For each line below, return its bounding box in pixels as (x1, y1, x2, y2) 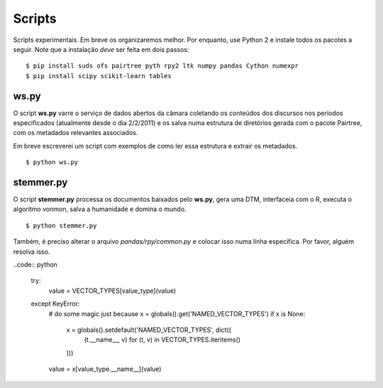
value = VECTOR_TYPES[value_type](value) (48, 286, 177, 295)
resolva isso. (13, 247, 50, 256)
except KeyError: (30, 299, 80, 308)
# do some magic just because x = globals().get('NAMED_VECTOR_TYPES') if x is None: (48, 309, 306, 318)
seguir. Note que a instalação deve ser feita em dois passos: (13, 45, 189, 53)
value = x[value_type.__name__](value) (48, 365, 162, 373)
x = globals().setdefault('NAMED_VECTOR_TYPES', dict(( (66, 325, 232, 334)
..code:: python (13, 260, 58, 269)
